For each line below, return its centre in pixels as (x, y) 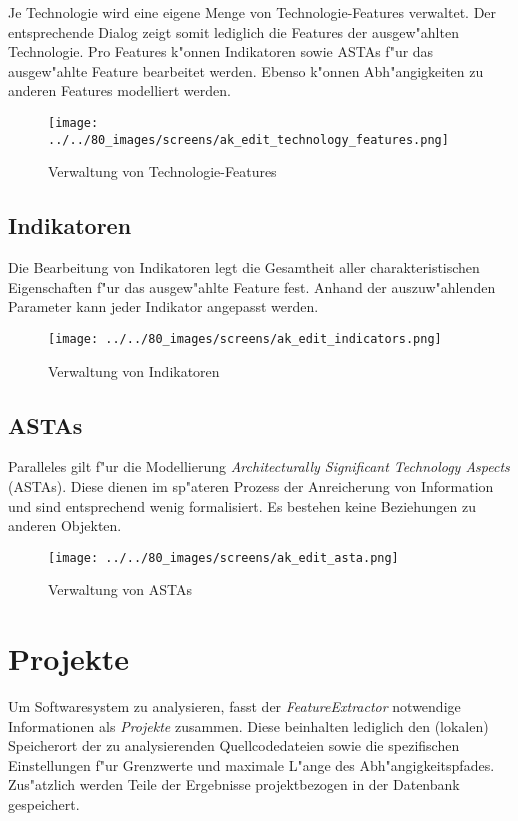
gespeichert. (44, 804)
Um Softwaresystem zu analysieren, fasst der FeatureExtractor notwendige (234, 706)
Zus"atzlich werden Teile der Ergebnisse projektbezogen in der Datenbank (234, 784)
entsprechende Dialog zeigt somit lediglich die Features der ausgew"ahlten (233, 31)
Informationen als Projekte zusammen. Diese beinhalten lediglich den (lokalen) (248, 725)
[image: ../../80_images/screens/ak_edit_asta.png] (223, 557)
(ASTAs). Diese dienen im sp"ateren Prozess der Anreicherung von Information (251, 485)
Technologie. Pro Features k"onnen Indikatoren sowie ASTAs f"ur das (221, 51)
